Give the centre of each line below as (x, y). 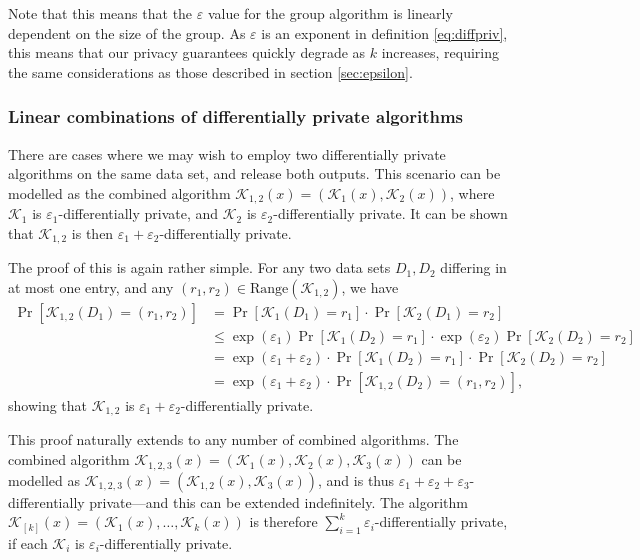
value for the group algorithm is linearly (330, 13)
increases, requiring (440, 52)
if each (28, 542)
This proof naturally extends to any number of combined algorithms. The (233, 439)
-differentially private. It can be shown (390, 213)
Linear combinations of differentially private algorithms (236, 116)
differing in (473, 267)
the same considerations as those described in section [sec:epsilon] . (210, 71)
